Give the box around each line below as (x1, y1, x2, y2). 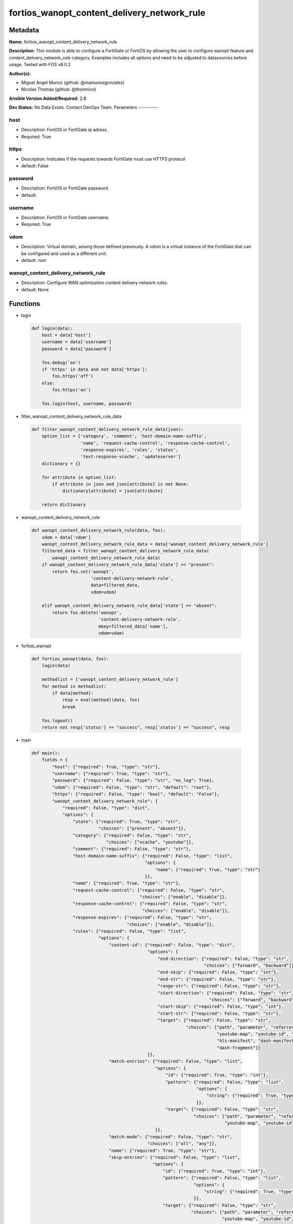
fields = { (42, 757, 68, 763)
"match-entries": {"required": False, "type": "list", (108, 1059, 243, 1064)
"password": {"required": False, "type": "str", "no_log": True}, (52, 777, 215, 783)
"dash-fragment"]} (216, 1045, 261, 1050)
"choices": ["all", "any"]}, (147, 1141, 217, 1147)
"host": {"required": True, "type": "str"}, (52, 764, 161, 770)
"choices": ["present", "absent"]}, (98, 825, 187, 831)
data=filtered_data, (90, 583, 140, 588)
